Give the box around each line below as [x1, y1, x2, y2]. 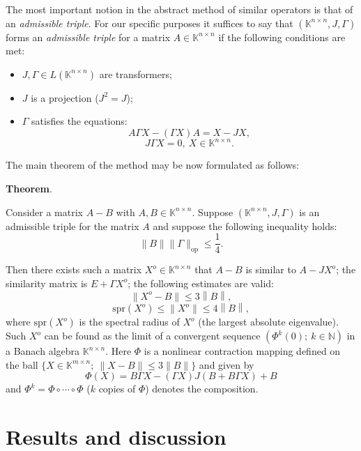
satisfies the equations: [31, 114, 128, 128]
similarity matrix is [6, 275, 88, 290]
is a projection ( [31, 90, 99, 105]
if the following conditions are [218, 29, 346, 44]
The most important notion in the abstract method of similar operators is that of [6, 2, 353, 16]
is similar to [245, 262, 296, 277]
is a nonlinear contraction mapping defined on [144, 344, 341, 358]
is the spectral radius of [79, 314, 180, 328]
